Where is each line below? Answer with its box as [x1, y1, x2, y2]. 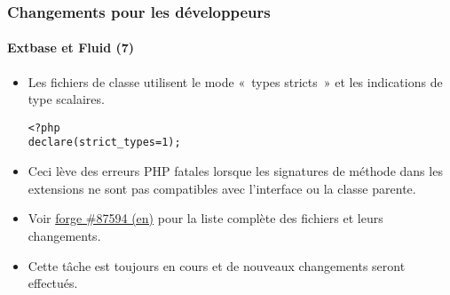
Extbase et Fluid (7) [7, 38, 135, 57]
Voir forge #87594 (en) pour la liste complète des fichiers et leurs [28, 209, 383, 227]
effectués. [28, 274, 78, 292]
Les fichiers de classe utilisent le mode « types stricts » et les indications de [28, 72, 443, 91]
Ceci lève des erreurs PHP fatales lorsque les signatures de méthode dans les [28, 162, 443, 180]
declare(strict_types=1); [28, 136, 181, 149]
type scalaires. [28, 90, 105, 108]
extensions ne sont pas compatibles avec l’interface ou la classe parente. [28, 179, 416, 197]
